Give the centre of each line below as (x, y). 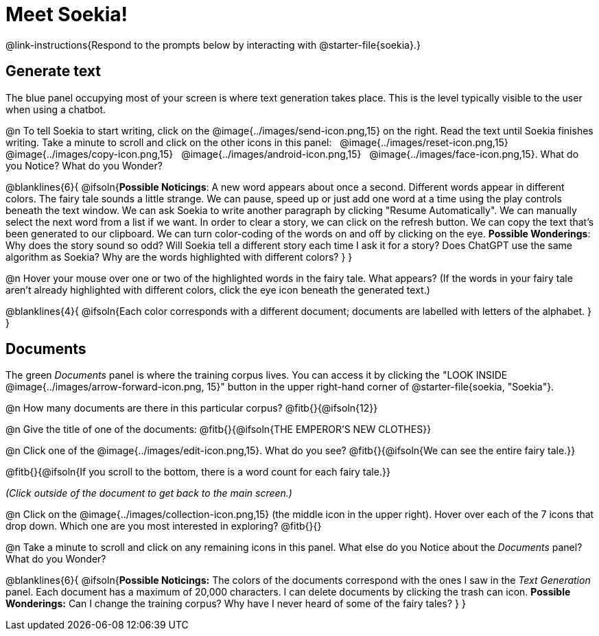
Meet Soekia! (67, 14)
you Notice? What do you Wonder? (84, 165)
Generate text (54, 71)
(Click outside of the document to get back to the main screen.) (149, 493)
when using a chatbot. (56, 109)
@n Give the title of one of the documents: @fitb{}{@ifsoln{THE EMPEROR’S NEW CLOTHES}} (219, 429)
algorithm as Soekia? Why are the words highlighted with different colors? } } (179, 257)
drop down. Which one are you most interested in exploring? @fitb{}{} (164, 526)
